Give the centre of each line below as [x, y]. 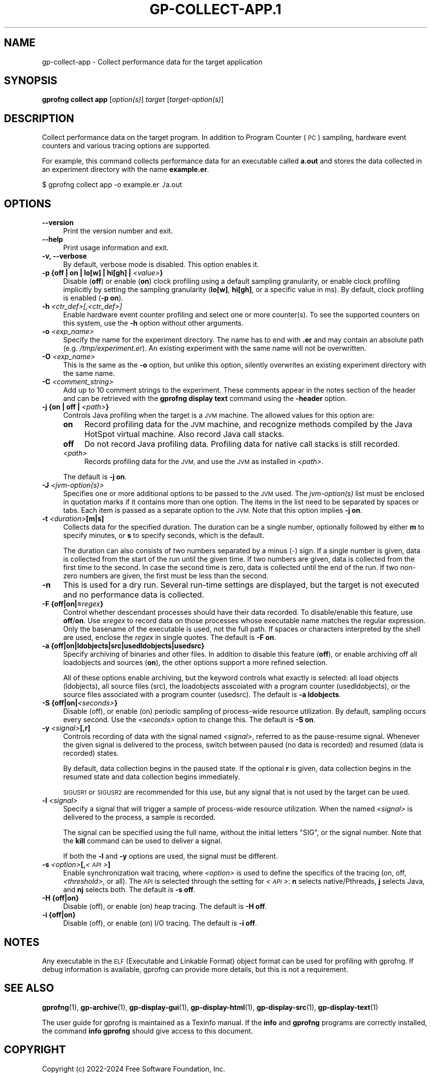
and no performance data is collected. [134, 595]
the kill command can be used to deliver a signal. [143, 841]
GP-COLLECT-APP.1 [215, 9]
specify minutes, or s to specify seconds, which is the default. [164, 536]
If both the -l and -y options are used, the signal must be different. [170, 856]
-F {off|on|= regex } [73, 604]
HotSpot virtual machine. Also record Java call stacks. [184, 434]
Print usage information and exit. [116, 248]
